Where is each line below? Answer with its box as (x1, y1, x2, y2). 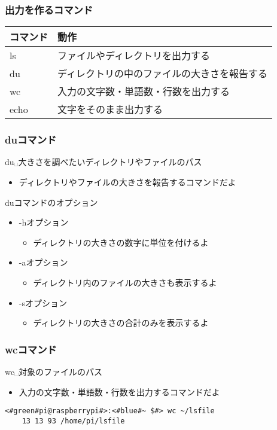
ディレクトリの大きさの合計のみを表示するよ (33, 316, 209, 329)
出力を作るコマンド (5, 2, 93, 17)
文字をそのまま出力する (57, 102, 163, 117)
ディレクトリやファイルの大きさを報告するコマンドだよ (19, 176, 236, 188)
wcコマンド (5, 341, 57, 356)
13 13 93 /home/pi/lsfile (22, 416, 125, 425)
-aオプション (19, 256, 68, 269)
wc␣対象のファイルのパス (5, 365, 102, 377)
